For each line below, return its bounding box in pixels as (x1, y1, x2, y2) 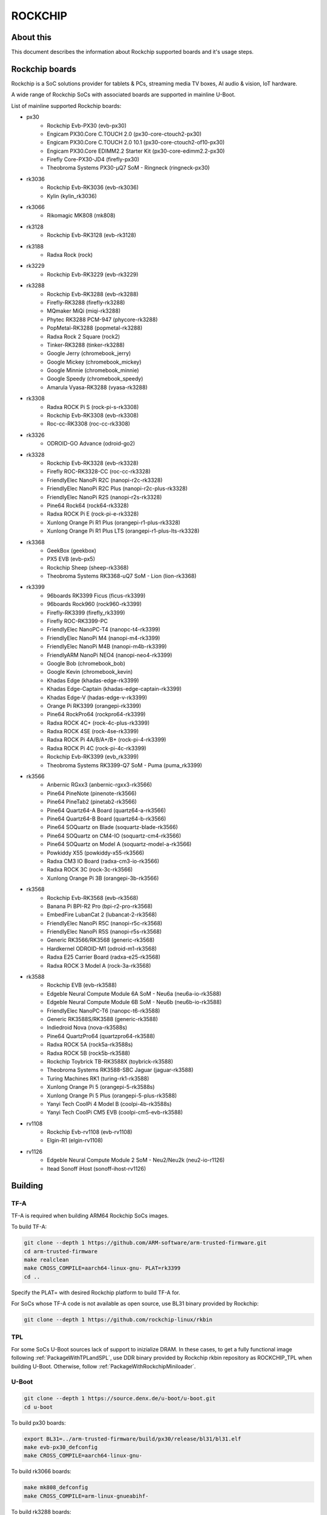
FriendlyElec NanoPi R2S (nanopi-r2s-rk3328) (47, 493, 162, 501)
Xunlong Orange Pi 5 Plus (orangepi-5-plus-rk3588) (47, 1091, 177, 1099)
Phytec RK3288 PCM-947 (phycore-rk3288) (47, 316, 158, 323)
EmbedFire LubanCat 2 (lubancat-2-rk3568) (47, 911, 157, 918)
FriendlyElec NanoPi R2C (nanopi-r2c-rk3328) (47, 476, 163, 484)
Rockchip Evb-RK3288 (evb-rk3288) (47, 290, 139, 298)
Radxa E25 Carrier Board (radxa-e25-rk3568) (47, 953, 160, 961)
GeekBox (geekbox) (47, 547, 97, 554)
